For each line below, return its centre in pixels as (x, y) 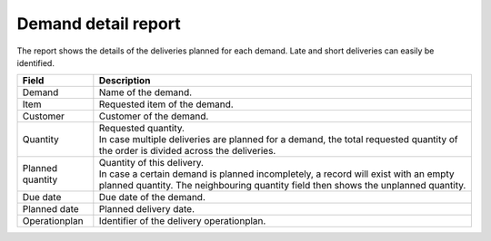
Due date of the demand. (152, 198)
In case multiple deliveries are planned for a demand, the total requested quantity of (278, 140)
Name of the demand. (145, 92)
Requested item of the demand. (166, 104)
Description (125, 81)
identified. (35, 63)
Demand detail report (99, 24)
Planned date (50, 209)
